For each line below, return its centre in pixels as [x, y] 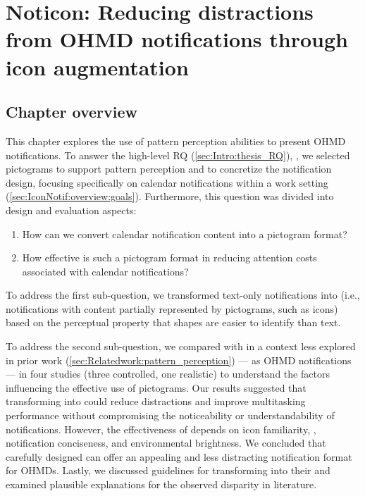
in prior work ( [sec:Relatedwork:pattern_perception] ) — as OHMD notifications [179, 360]
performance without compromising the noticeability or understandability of [170, 415]
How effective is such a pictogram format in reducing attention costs [169, 258]
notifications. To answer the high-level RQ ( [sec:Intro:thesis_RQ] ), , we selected [178, 155]
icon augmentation [97, 67]
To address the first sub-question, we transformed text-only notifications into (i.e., [183, 295]
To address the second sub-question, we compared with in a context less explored [181, 346]
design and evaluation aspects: [71, 210]
